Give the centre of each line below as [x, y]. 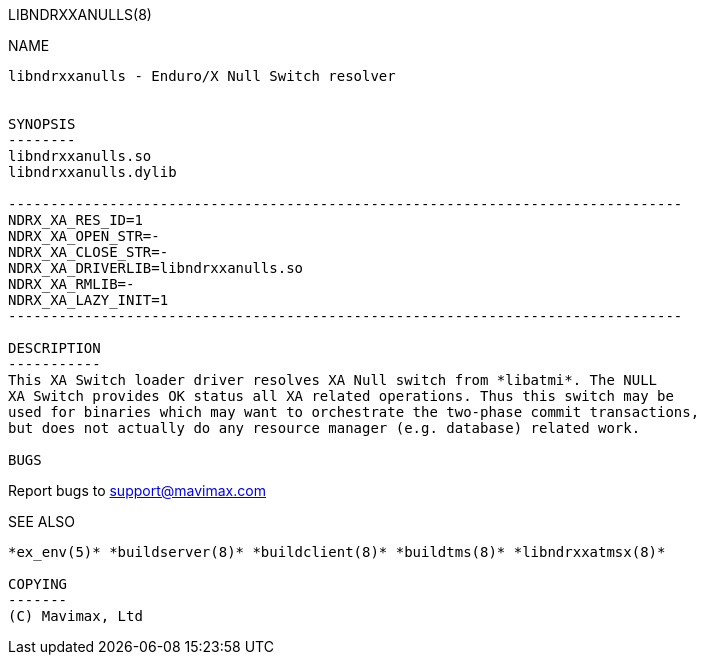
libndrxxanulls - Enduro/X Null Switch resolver [202, 76]
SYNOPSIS [42, 124]
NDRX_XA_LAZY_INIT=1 [88, 300]
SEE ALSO [42, 521]
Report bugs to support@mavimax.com [137, 490]
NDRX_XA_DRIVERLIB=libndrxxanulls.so [156, 268]
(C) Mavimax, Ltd [75, 616]
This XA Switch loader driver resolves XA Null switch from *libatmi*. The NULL [333, 380]
